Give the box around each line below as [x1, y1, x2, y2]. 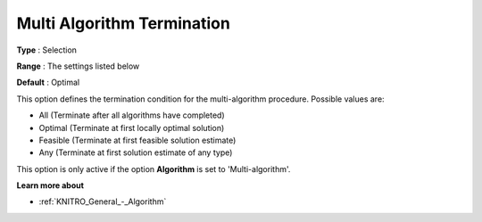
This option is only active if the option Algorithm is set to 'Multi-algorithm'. [16, 163, 291, 174]
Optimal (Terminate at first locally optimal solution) [38, 122, 225, 133]
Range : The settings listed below [16, 61, 140, 71]
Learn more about [16, 180, 85, 191]
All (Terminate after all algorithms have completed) [38, 110, 225, 120]
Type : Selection [16, 45, 78, 55]
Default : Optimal [16, 77, 80, 88]
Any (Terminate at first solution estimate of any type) [38, 147, 233, 158]
